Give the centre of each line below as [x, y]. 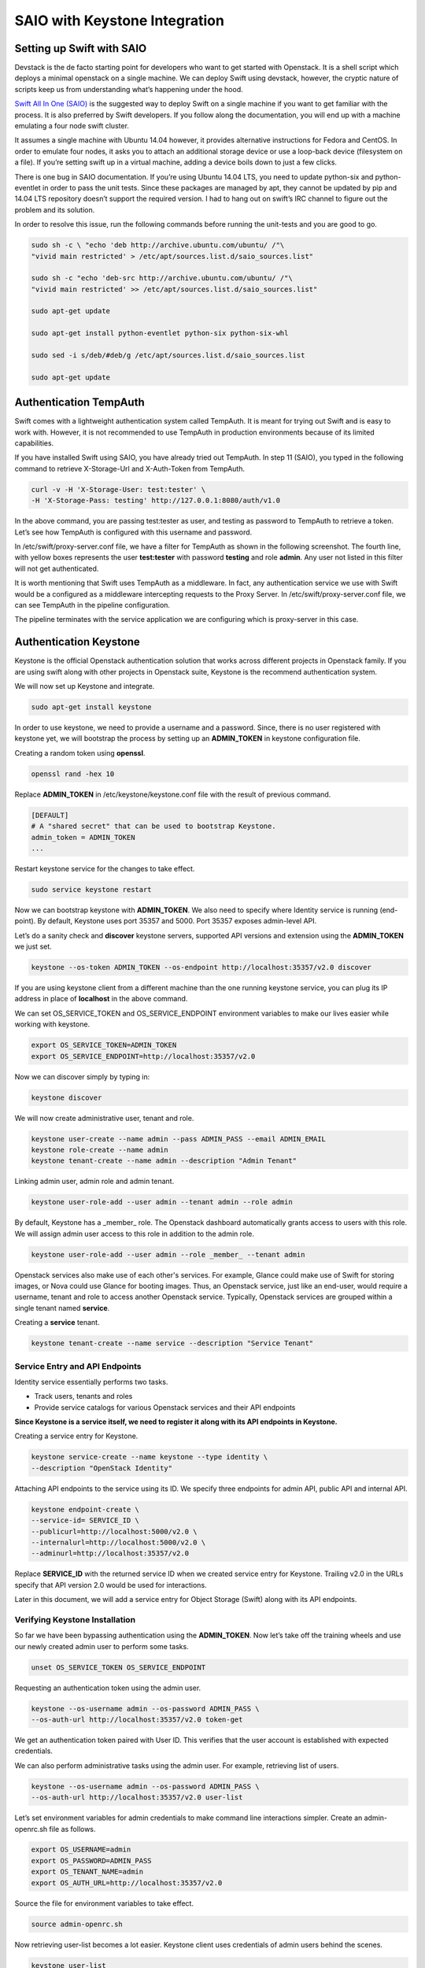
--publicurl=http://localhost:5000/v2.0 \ [114, 1531]
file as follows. [72, 1829]
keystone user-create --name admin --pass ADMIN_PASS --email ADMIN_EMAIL [179, 1139]
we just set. [33, 947]
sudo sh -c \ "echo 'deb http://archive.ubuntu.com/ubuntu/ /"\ [158, 245]
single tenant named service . [62, 1308]
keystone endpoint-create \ [85, 1509]
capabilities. [34, 443]
